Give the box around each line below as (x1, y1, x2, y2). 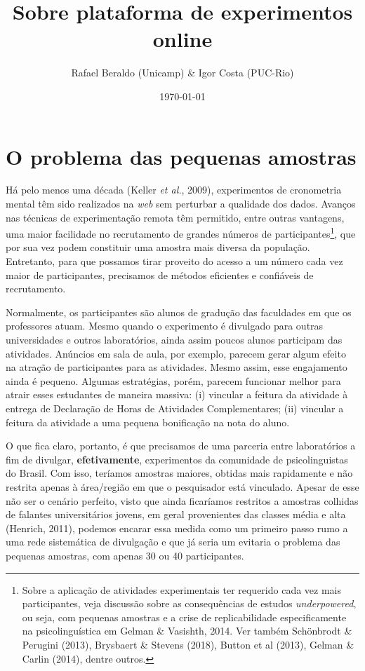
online (152, 25, 213, 53)
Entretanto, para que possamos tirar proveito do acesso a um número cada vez (6, 254, 343, 269)
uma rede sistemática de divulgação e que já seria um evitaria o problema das (6, 534, 340, 549)
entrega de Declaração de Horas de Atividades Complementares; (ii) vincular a (6, 401, 344, 415)
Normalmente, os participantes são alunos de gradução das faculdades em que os (6, 304, 352, 319)
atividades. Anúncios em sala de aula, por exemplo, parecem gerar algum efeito (6, 346, 346, 360)
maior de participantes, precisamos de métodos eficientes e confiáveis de (6, 267, 314, 282)
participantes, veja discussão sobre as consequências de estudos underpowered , (22, 596, 357, 611)
